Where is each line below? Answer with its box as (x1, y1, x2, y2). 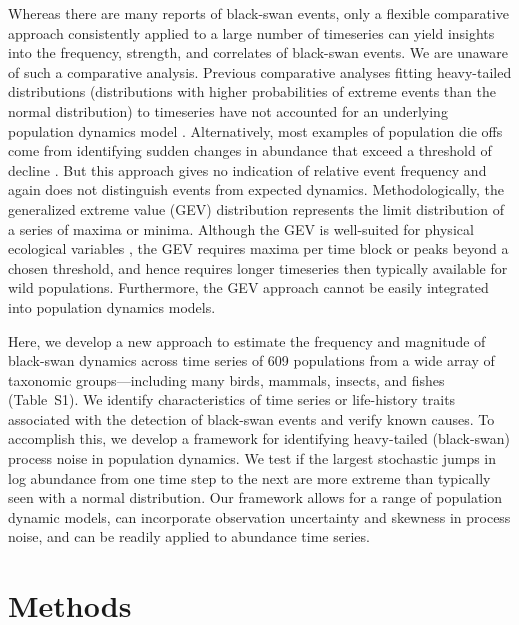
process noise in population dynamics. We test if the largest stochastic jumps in (8, 448, 497, 469)
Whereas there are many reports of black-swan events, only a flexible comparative (8, 3, 510, 23)
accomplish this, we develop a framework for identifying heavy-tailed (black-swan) (8, 428, 511, 449)
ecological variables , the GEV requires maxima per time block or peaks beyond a (8, 238, 509, 259)
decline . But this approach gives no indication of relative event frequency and (8, 159, 487, 180)
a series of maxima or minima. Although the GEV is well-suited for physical (8, 218, 474, 239)
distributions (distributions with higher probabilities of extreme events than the (8, 81, 496, 102)
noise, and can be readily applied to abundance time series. (8, 526, 370, 547)
